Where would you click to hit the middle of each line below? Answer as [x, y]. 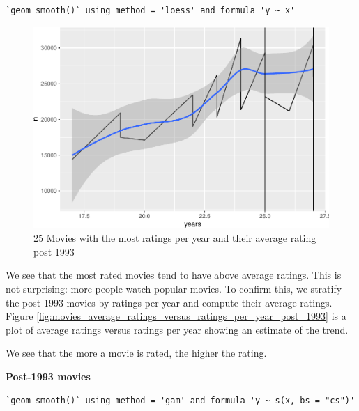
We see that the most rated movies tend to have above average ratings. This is [174, 275]
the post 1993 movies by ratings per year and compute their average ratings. [169, 302]
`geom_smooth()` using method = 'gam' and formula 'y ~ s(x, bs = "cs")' [181, 400]
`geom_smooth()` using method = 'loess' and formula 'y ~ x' [151, 10]
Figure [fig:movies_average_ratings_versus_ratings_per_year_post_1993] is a [176, 316]
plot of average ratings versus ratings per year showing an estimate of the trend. [177, 329]
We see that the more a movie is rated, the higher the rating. [136, 353]
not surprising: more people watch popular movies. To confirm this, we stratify [174, 288]
